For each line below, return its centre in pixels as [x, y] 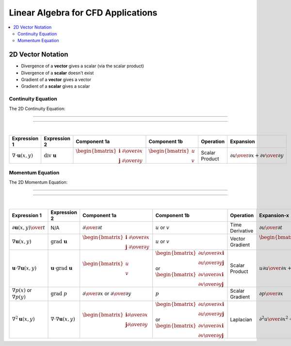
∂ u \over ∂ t [271, 228]
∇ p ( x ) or [22, 290]
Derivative [242, 231]
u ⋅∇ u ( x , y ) [24, 268]
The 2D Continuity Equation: [37, 109]
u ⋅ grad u [62, 268]
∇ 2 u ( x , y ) [23, 319]
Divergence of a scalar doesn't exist [57, 73]
